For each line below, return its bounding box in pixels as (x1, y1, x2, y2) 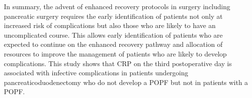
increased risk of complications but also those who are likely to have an (4, 20, 216, 30)
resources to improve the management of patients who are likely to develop (4, 48, 227, 58)
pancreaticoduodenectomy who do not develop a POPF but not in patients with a (4, 77, 248, 87)
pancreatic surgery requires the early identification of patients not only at (4, 11, 223, 21)
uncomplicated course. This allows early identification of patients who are (4, 29, 223, 40)
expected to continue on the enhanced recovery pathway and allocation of (4, 39, 223, 49)
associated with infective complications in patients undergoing (4, 68, 188, 78)
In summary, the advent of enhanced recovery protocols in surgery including (4, 1, 230, 11)
